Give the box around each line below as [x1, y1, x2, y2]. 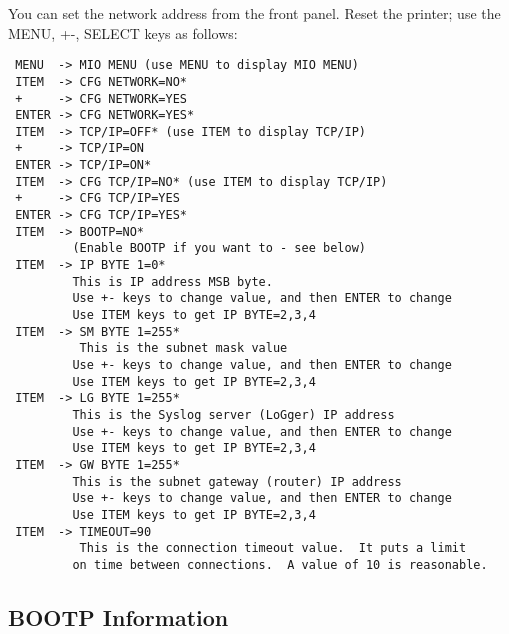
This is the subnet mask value [79, 341, 288, 356]
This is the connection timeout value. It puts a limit [79, 541, 467, 556]
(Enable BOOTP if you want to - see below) [72, 241, 366, 256]
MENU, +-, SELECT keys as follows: [8, 22, 238, 43]
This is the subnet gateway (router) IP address [72, 474, 402, 489]
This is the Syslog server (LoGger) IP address [72, 407, 395, 422]
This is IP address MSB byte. [72, 274, 273, 289]
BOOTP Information [8, 601, 229, 632]
